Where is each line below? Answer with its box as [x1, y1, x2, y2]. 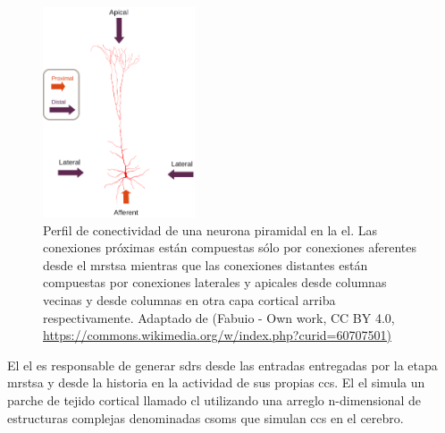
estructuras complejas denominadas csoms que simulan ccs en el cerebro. [7, 408, 404, 427]
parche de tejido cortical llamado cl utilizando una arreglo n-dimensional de [7, 390, 422, 409]
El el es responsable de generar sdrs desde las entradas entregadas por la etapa [7, 355, 438, 374]
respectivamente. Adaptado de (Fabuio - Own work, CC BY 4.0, [43, 308, 395, 327]
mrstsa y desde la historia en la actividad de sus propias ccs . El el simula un [7, 373, 425, 392]
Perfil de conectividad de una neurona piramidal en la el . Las [43, 220, 377, 239]
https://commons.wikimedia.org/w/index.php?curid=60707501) [43, 326, 391, 344]
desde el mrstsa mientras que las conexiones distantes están [43, 255, 368, 274]
